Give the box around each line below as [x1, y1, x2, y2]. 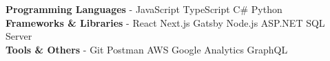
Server [6, 29, 32, 43]
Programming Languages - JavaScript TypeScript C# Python [6, 2, 282, 16]
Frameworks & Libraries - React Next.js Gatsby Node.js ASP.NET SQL [6, 15, 325, 29]
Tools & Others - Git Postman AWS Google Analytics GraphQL [6, 42, 288, 56]
